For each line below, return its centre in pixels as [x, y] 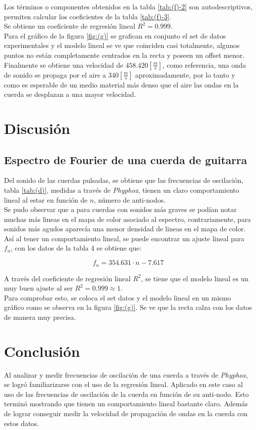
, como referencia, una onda [204, 64]
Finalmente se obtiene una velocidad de [64, 64]
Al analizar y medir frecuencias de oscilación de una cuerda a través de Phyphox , [126, 374]
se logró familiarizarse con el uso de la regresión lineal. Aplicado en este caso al [124, 384]
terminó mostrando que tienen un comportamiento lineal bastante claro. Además [126, 404]
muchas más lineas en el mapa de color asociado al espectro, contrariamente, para [128, 219]
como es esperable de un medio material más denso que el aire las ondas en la [121, 84]
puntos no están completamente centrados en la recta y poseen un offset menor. [124, 55]
